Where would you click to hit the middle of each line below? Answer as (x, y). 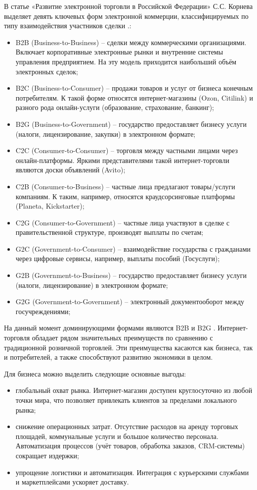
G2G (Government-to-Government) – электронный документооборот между (130, 301)
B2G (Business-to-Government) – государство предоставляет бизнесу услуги (131, 124)
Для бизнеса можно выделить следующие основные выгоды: (95, 373)
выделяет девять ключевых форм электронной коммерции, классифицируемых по (126, 16)
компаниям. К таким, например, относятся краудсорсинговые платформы (125, 196)
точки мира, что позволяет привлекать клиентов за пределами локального (126, 400)
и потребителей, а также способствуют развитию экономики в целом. (108, 357)
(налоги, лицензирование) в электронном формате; (92, 285)
